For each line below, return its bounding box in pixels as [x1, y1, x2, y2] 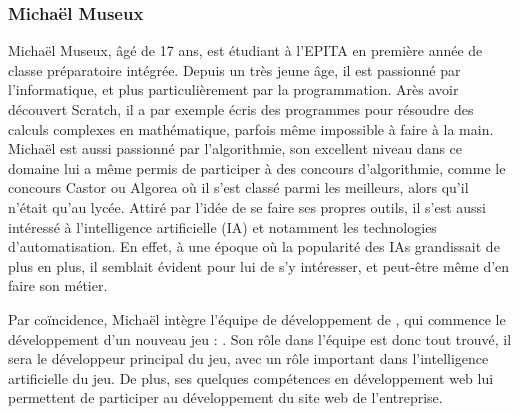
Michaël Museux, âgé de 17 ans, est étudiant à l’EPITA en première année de [8, 40, 483, 61]
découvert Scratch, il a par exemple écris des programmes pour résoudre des [8, 99, 474, 119]
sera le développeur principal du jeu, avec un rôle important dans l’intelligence [8, 348, 489, 369]
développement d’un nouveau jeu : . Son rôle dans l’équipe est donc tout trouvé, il [8, 328, 512, 349]
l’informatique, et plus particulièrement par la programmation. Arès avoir [8, 79, 459, 100]
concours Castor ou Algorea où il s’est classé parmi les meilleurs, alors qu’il [8, 177, 469, 198]
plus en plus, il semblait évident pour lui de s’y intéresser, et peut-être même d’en [8, 255, 510, 276]
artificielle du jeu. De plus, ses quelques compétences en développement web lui [8, 367, 494, 388]
